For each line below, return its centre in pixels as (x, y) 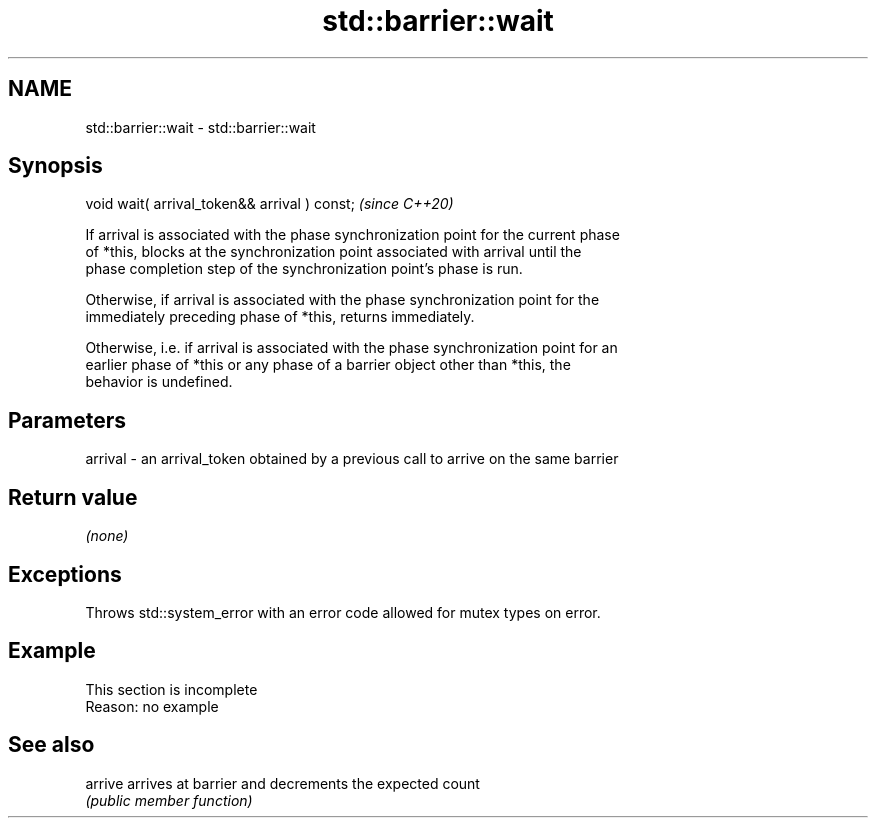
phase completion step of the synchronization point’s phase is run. (304, 269)
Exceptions (65, 574)
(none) (107, 536)
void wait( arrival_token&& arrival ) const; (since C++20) (269, 204)
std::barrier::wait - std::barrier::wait (200, 127)
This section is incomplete (171, 689)
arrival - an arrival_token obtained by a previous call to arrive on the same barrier (352, 459)
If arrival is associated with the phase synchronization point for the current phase (352, 235)
